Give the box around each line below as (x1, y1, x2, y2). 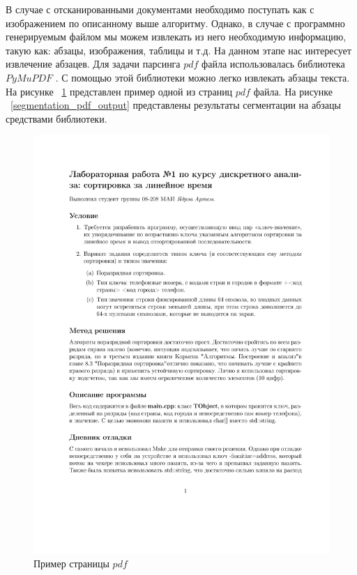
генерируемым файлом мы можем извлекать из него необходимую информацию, (6, 29, 347, 44)
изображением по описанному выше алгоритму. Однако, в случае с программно (6, 15, 345, 30)
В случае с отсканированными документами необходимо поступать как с (6, 2, 314, 16)
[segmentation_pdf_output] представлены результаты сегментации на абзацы (10, 98, 341, 112)
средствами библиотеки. (6, 111, 107, 125)
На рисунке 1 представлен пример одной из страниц (6, 84, 233, 98)
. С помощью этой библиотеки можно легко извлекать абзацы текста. (55, 70, 350, 84)
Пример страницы (33, 555, 109, 570)
